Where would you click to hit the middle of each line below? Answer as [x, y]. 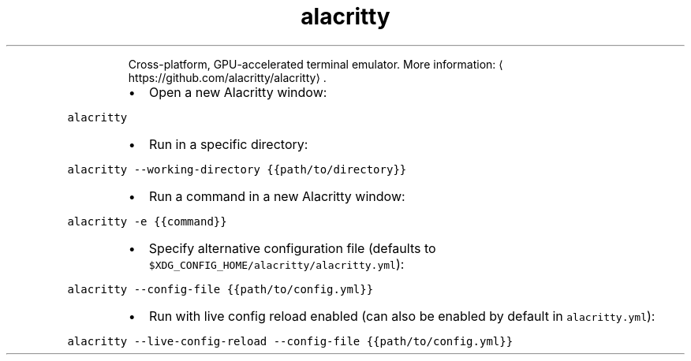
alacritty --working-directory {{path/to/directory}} [237, 169]
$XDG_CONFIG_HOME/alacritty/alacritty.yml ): [276, 264]
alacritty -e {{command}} [147, 221]
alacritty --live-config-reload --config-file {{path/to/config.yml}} [290, 341]
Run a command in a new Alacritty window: [277, 196]
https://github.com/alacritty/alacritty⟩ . [227, 77]
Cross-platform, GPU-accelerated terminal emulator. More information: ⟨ [316, 64]
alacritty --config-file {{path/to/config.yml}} [220, 289]
